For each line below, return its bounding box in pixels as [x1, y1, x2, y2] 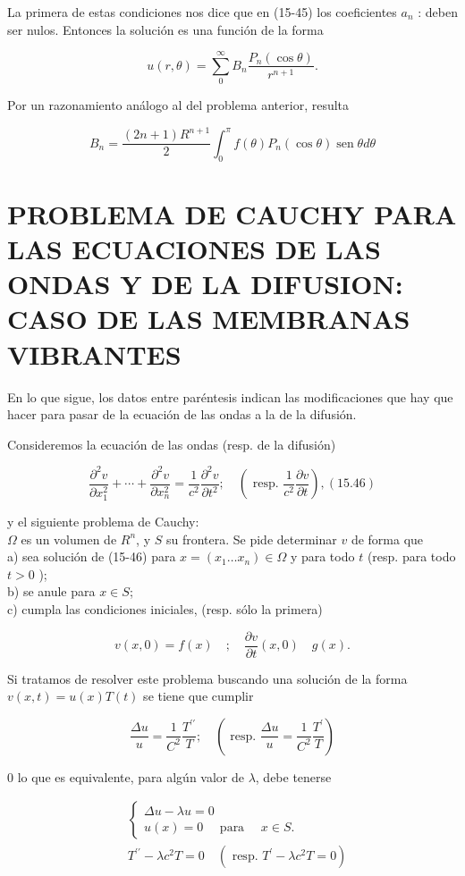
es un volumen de [21, 529, 117, 548]
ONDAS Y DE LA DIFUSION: [7, 265, 403, 302]
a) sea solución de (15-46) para [7, 547, 176, 566]
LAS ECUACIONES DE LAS [7, 231, 381, 267]
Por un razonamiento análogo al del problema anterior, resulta [7, 96, 350, 114]
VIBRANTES [7, 335, 182, 372]
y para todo [290, 547, 355, 566]
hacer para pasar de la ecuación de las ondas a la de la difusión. [7, 405, 357, 424]
